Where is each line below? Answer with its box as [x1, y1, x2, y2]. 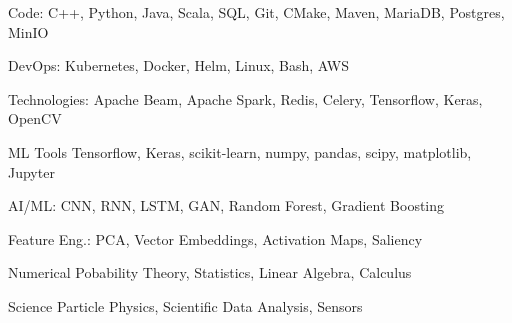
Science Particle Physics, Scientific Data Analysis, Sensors [8, 295, 363, 316]
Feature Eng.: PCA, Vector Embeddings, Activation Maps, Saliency [8, 228, 423, 249]
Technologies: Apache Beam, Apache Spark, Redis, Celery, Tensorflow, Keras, [8, 88, 483, 109]
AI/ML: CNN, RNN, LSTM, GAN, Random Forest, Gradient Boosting [8, 195, 445, 216]
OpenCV [8, 108, 62, 129]
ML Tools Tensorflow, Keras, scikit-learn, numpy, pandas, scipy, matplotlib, [8, 141, 472, 162]
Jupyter [8, 161, 55, 182]
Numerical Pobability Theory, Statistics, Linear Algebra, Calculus [8, 262, 412, 283]
